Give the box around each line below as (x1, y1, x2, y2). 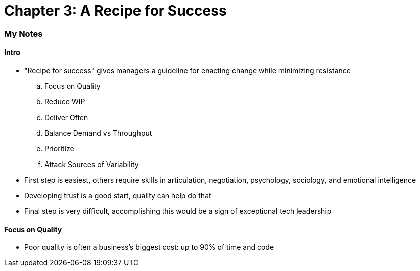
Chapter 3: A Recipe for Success (4, 2, 227, 19)
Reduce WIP (44, 97, 85, 106)
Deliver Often (44, 113, 88, 122)
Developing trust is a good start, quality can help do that (24, 191, 211, 200)
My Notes (4, 28, 43, 39)
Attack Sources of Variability (44, 159, 139, 169)
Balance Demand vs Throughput (44, 128, 152, 137)
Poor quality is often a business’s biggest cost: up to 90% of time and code (24, 243, 274, 252)
